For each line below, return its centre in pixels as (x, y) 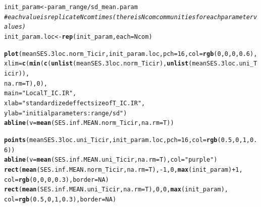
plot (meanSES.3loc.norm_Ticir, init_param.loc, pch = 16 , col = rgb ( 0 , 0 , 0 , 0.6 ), (131, 54)
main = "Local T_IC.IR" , (40, 93)
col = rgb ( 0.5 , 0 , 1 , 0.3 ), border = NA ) (60, 199)
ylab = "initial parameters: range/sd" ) (66, 113)
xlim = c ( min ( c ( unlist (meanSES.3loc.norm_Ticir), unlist (96, 64)
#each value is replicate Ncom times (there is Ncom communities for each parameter (129, 17)
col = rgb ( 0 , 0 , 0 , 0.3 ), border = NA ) (57, 180)
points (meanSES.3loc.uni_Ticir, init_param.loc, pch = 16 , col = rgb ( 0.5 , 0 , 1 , (127, 140)
